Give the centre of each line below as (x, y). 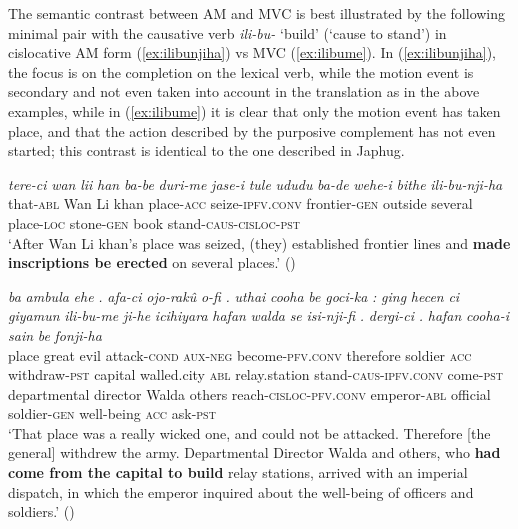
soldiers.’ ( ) (41, 511)
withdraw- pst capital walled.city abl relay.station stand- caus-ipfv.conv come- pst (255, 374)
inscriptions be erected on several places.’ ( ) (152, 262)
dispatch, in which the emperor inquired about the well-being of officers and (241, 491)
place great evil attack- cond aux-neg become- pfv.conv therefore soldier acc (240, 354)
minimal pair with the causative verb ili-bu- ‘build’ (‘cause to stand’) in (227, 32)
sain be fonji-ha (55, 334)
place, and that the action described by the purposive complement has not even (252, 130)
